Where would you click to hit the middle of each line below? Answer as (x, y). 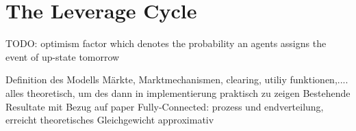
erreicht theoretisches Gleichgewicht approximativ (110, 120)
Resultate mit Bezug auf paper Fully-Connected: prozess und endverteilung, (165, 106)
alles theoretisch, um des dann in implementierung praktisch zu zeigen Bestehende (178, 92)
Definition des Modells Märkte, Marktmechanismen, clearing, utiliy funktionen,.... (177, 79)
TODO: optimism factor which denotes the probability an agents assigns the (166, 43)
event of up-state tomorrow (63, 56)
